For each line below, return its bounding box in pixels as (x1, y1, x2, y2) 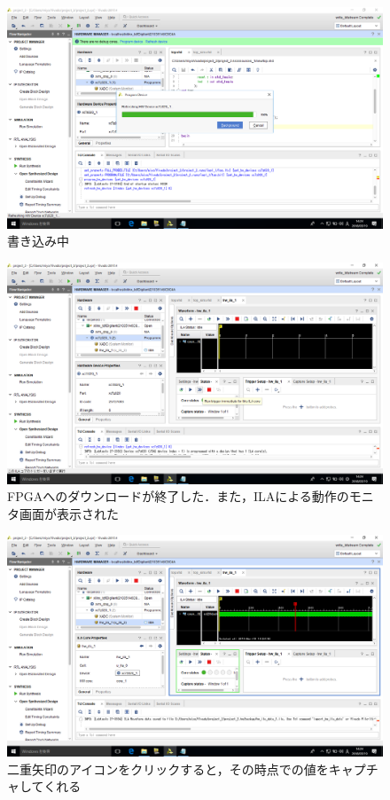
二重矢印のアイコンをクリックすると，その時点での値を (7, 759, 329, 778)
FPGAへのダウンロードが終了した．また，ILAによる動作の (7, 487, 349, 506)
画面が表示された (19, 504, 119, 522)
